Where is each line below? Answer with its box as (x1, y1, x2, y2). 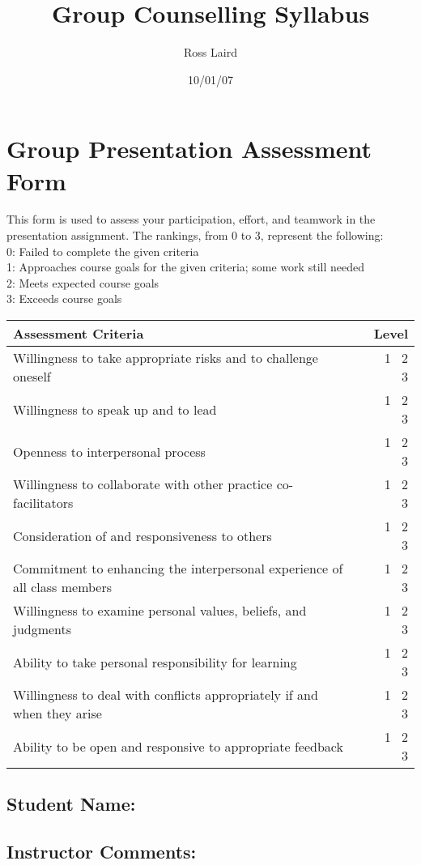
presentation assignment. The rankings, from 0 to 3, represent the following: (6, 227, 384, 244)
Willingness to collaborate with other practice (13, 475, 273, 493)
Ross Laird (184, 44, 237, 61)
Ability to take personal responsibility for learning (13, 652, 297, 671)
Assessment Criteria (13, 324, 144, 343)
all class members (13, 577, 113, 596)
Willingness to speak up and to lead (13, 399, 217, 419)
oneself (13, 367, 51, 386)
